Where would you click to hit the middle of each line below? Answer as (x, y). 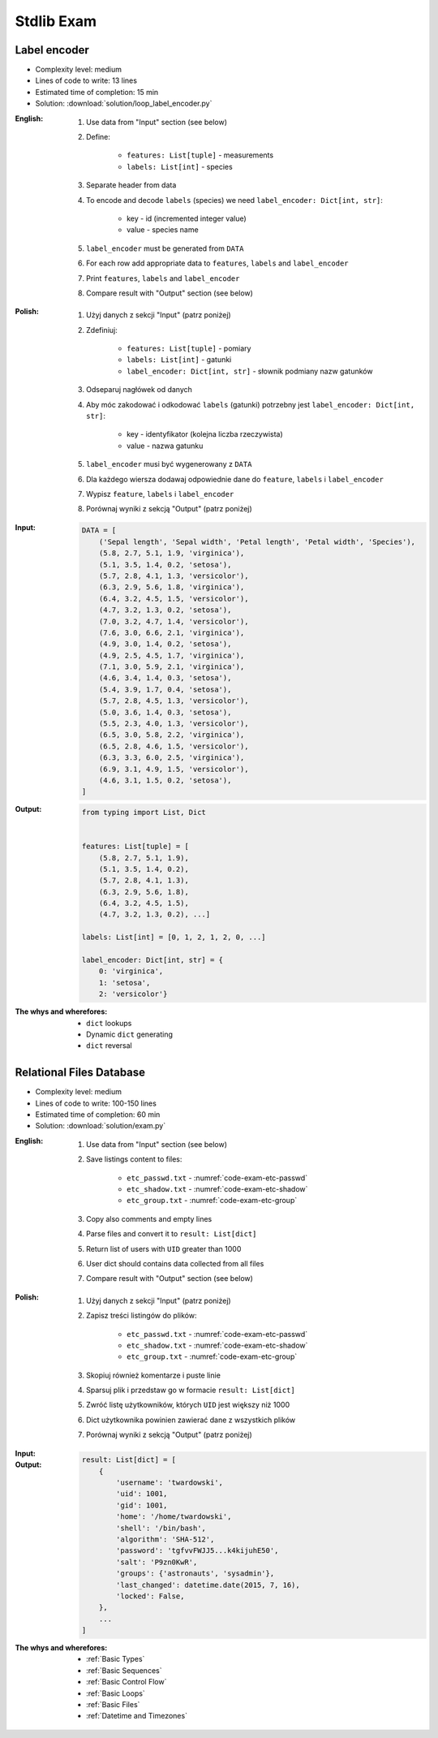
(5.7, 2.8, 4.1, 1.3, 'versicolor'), (174, 576)
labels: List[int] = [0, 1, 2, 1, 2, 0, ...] (174, 937)
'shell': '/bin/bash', (161, 1528)
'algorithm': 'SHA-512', (165, 1539)
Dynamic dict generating (130, 1034)
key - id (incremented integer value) (187, 218)
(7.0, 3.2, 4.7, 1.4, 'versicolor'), (174, 621)
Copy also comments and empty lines (149, 1218)
